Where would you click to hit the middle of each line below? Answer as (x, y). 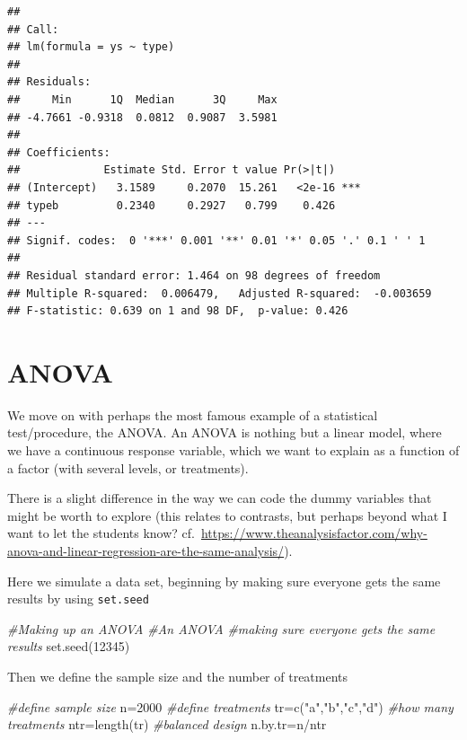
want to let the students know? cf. (101, 533)
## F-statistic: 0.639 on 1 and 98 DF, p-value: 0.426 (178, 311)
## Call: (33, 29)
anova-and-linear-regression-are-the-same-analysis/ (146, 550)
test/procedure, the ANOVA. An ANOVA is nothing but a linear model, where (225, 432)
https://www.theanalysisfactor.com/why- (314, 533)
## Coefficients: (59, 152)
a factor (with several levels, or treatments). (128, 467)
